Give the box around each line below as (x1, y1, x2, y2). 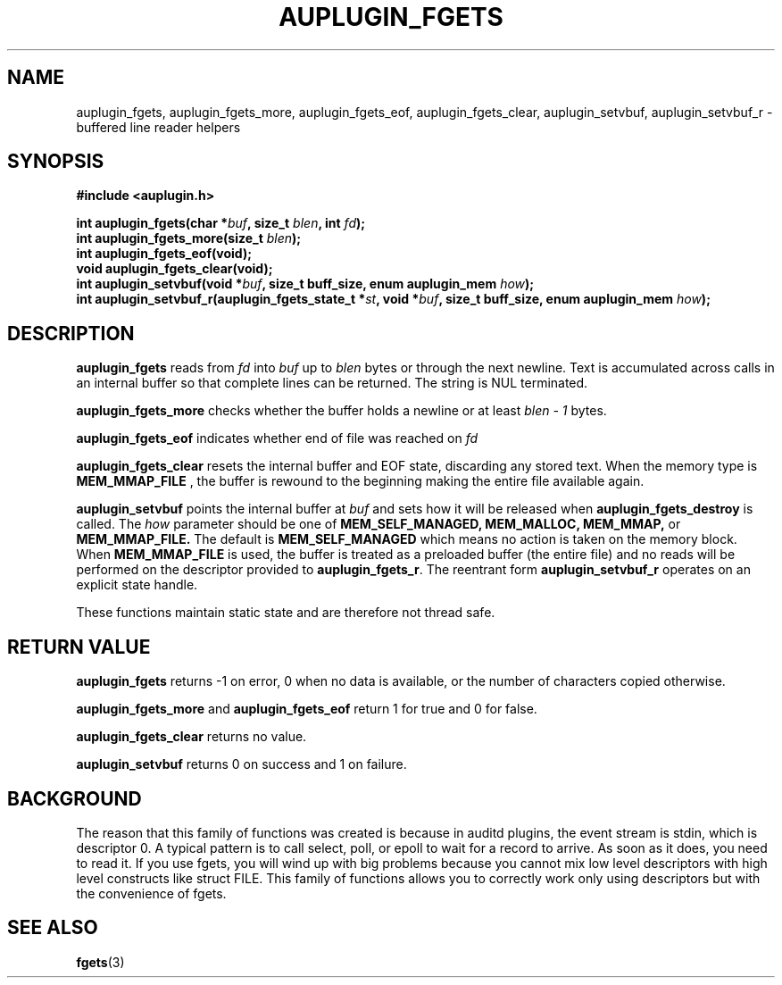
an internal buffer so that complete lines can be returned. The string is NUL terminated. (76, 375, 588, 391)
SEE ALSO (7, 916, 98, 939)
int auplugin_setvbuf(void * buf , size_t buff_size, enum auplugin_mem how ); (76, 276, 535, 292)
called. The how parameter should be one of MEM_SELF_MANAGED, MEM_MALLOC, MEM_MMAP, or (76, 516, 681, 532)
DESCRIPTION (7, 321, 135, 345)
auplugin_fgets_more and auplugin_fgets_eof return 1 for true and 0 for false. (76, 701, 537, 717)
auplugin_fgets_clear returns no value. (76, 729, 307, 745)
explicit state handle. (76, 577, 198, 593)
